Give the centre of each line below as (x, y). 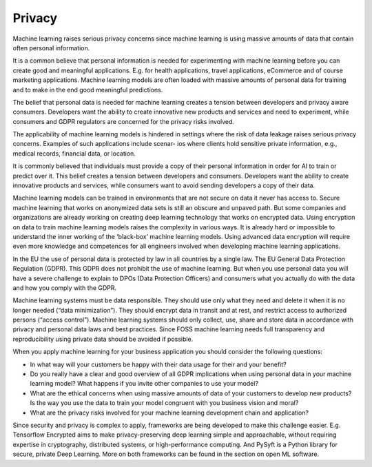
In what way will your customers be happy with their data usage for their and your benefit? (158, 364)
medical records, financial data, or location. (74, 153)
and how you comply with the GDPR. (65, 288)
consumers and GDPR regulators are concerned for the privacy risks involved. (123, 121)
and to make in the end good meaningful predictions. (88, 90)
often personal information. (51, 48)
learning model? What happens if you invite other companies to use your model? (144, 384)
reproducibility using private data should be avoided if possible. (103, 339)
